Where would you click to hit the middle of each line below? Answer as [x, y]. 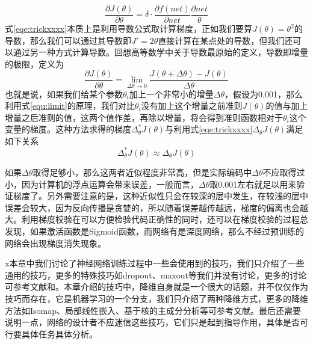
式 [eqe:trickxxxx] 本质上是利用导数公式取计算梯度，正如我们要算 [129, 29]
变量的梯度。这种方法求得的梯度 [68, 129]
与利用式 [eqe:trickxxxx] [209, 129]
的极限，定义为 [34, 63]
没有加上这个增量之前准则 [192, 106]
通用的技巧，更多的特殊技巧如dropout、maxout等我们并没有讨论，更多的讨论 [156, 275]
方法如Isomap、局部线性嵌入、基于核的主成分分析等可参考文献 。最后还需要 [153, 310]
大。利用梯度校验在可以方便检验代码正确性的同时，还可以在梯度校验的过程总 [156, 219]
